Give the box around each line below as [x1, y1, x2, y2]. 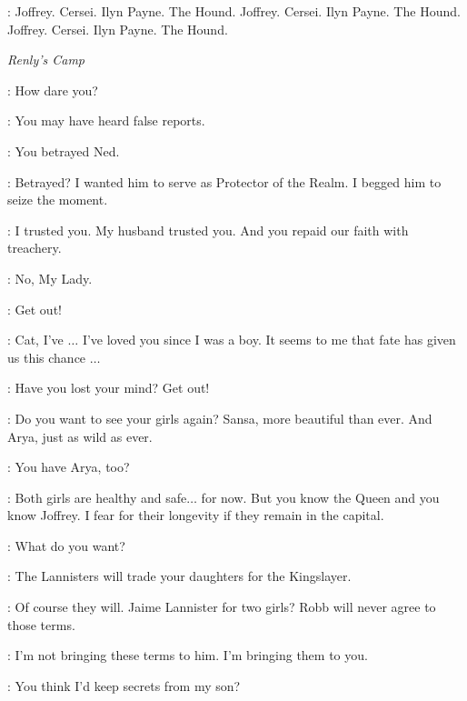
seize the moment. [7, 190, 108, 209]
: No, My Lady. [7, 268, 93, 287]
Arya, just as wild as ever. [7, 426, 153, 446]
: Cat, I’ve [7, 330, 64, 349]
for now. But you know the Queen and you [201, 487, 440, 506]
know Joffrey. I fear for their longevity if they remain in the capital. [7, 506, 384, 525]
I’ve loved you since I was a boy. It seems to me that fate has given [82, 330, 456, 349]
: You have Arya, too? [7, 457, 130, 476]
